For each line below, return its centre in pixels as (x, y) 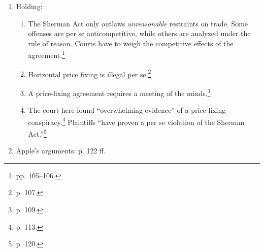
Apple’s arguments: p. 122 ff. (61, 151)
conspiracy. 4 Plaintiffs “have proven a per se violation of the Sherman (136, 121)
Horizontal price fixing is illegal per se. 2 (90, 73)
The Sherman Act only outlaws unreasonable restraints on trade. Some (138, 23)
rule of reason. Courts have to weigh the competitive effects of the (131, 43)
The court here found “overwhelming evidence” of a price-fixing (127, 110)
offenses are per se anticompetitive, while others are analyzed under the (139, 33)
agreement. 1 (46, 54)
